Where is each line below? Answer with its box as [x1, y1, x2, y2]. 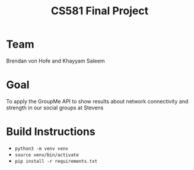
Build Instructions [6, 125, 96, 138]
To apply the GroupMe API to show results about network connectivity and [6, 97, 189, 105]
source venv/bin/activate [14, 152, 79, 158]
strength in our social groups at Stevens [6, 104, 104, 111]
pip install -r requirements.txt [14, 158, 98, 164]
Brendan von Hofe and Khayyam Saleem [6, 57, 105, 64]
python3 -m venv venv [14, 146, 68, 152]
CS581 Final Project [50, 4, 149, 18]
